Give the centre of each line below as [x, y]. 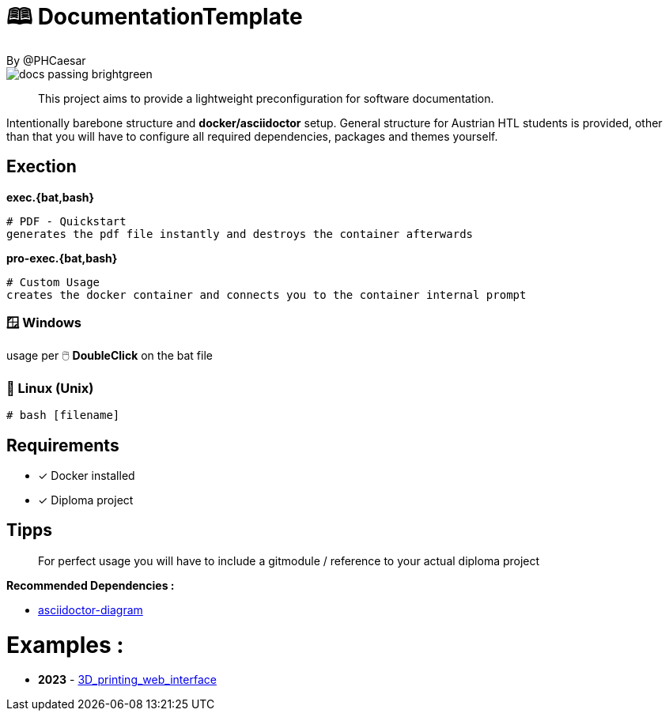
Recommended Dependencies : [91, 585]
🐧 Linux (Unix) [50, 388]
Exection [42, 167]
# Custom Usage [53, 282]
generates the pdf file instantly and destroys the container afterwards [240, 234]
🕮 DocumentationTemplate [155, 17]
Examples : [65, 645]
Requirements [63, 445]
